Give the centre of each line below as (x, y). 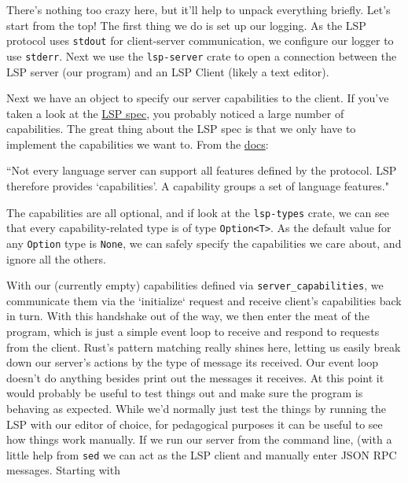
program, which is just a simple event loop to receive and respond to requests (193, 332)
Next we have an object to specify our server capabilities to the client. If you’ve (198, 98)
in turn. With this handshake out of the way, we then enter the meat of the (188, 316)
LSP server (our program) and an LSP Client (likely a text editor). (168, 71)
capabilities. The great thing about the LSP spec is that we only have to (181, 129)
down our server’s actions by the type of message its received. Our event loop (193, 362)
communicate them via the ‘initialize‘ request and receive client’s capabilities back (204, 300)
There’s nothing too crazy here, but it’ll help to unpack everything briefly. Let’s (198, 9)
